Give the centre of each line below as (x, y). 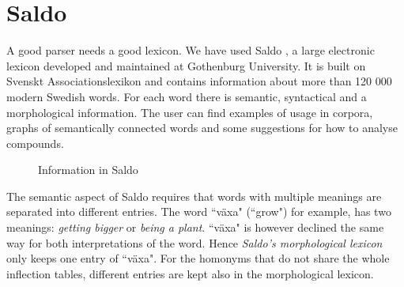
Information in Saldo (88, 170)
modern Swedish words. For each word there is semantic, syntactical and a (187, 96)
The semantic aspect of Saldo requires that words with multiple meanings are (194, 196)
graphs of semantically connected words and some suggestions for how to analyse (202, 128)
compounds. (35, 143)
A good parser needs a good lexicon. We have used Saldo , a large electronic (191, 50)
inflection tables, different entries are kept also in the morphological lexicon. (190, 273)
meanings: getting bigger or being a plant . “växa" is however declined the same (195, 227)
